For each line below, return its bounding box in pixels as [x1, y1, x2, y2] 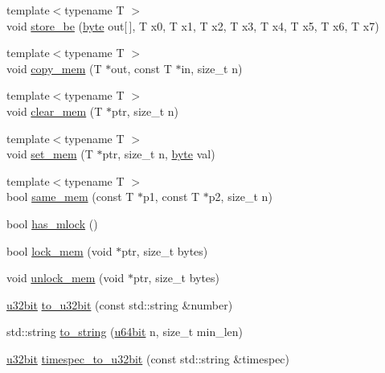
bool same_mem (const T [6, 188, 134, 205]
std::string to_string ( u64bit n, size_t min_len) [6, 323, 244, 340]
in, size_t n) [181, 59, 243, 76]
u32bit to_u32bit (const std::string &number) [6, 296, 233, 313]
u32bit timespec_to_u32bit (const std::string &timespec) [6, 350, 290, 367]
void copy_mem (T [6, 59, 102, 76]
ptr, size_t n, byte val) [102, 146, 215, 162]
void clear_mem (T [6, 102, 103, 119]
